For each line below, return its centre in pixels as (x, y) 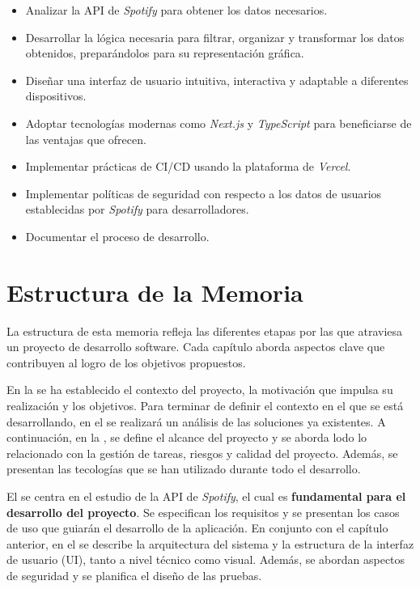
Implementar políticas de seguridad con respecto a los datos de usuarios (204, 193)
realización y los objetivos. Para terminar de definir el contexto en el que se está (205, 406)
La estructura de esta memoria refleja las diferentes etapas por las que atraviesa (205, 331)
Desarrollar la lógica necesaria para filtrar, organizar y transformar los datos (215, 37)
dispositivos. (56, 96)
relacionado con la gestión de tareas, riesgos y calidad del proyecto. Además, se (202, 453)
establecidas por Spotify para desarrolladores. (137, 209)
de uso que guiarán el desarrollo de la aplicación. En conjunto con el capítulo (197, 528)
